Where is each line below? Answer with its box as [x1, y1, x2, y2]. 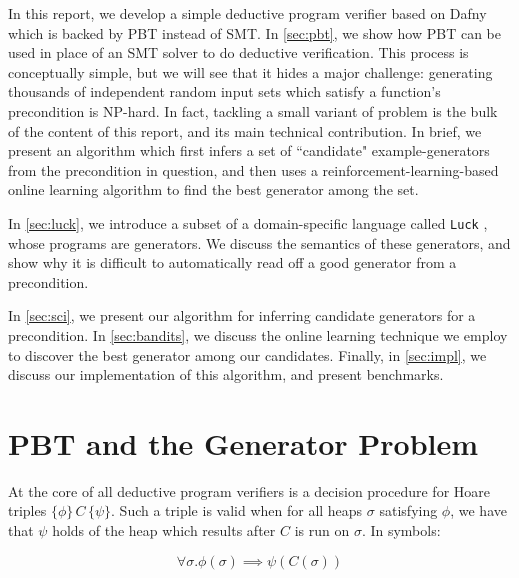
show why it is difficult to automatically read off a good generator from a [8, 252, 457, 273]
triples [8, 500, 47, 521]
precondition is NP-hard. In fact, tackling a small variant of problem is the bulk [8, 100, 498, 121]
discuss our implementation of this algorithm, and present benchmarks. [8, 364, 444, 385]
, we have [450, 500, 507, 521]
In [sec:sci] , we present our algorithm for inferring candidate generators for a [8, 305, 476, 326]
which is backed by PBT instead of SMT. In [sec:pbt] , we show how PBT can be [8, 22, 501, 43]
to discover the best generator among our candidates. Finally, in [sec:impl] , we [8, 344, 487, 365]
